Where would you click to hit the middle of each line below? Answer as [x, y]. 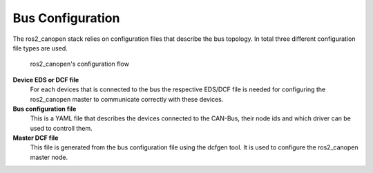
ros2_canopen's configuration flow [79, 64]
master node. [49, 157]
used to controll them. [61, 128]
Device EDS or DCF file [46, 80]
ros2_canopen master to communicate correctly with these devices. [127, 99]
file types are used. [40, 48]
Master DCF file [36, 138]
